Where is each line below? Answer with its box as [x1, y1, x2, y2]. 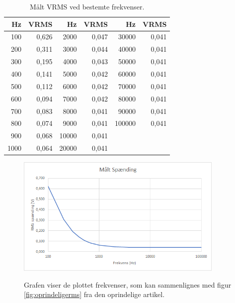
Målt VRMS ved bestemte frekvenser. [30, 1, 145, 11]
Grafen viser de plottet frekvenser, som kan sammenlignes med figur [24, 279, 232, 290]
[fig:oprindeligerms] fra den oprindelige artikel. [24, 289, 165, 300]
